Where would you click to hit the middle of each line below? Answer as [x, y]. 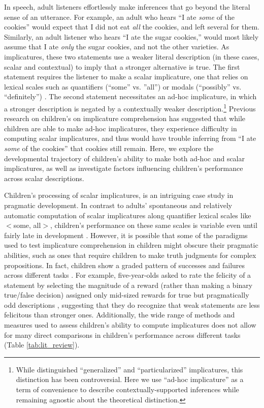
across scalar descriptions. [44, 178]
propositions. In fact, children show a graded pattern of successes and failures [125, 265]
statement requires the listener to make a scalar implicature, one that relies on [126, 77]
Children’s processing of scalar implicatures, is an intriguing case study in [119, 195]
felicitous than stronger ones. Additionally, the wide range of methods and [120, 315]
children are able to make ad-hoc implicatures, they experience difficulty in [121, 128]
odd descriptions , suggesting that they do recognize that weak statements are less [132, 304]
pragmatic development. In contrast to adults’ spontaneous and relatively [118, 205]
